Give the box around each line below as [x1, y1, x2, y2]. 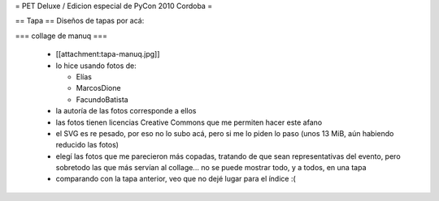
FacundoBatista [76, 94, 129, 105]
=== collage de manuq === [15, 31, 108, 41]
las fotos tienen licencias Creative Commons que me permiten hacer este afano [55, 118, 323, 127]
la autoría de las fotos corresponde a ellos [55, 106, 197, 116]
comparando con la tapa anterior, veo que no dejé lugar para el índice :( [55, 174, 296, 184]
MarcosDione [76, 83, 121, 93]
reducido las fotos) [55, 140, 120, 150]
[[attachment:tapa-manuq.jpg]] [55, 49, 160, 59]
